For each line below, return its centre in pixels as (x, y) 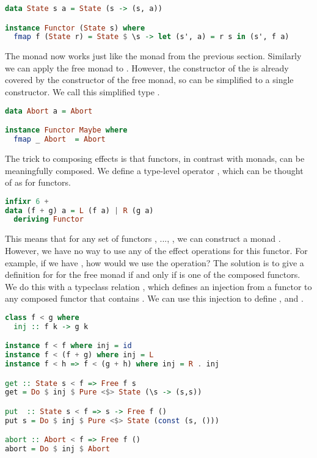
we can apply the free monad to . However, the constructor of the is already (147, 67)
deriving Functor (49, 220)
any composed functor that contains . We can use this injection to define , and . (154, 298)
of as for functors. (38, 182)
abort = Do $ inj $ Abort (57, 449)
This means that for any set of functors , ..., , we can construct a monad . (143, 238)
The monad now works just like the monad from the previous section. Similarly (153, 56)
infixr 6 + (27, 201)
